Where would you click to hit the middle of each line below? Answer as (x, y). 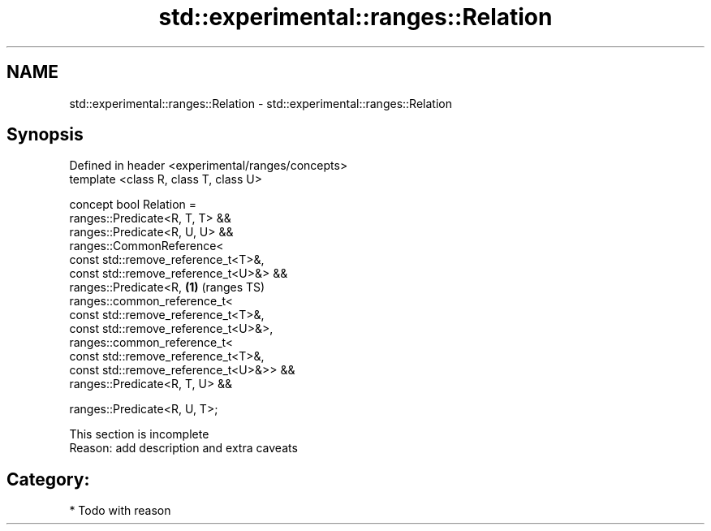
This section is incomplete (139, 434)
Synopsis (45, 135)
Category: (48, 479)
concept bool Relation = (133, 205)
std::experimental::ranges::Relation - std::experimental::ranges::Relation (261, 103)
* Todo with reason (120, 511)
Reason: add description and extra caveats (183, 448)
